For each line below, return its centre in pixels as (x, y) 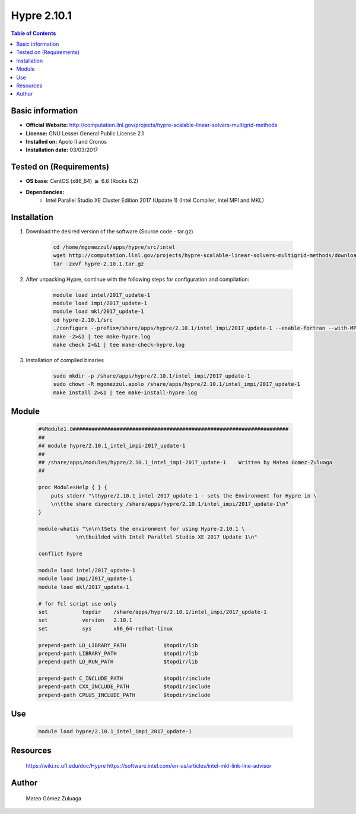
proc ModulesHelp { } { (73, 487)
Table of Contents (34, 33)
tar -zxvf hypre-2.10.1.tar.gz (99, 264)
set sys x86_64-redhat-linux (106, 628)
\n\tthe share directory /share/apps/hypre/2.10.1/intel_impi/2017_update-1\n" (170, 504)
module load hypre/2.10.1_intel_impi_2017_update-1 (115, 731)
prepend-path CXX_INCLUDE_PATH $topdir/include (124, 687)
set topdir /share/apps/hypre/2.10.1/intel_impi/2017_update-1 (152, 612)
